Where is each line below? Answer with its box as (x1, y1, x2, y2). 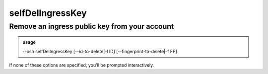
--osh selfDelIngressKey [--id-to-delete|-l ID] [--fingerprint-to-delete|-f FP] (22, 48, 177, 54)
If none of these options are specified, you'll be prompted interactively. (9, 62, 154, 68)
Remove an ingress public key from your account (9, 22, 174, 31)
